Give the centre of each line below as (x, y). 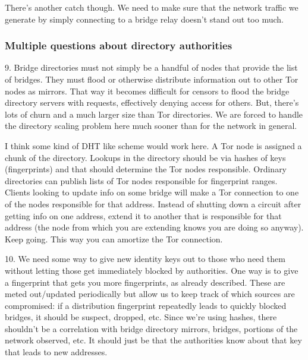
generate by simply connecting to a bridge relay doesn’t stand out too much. (144, 19)
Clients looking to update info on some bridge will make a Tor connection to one (152, 192)
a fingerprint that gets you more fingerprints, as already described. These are (145, 282)
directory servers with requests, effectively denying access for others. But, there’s (152, 102)
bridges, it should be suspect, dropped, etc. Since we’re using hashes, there (141, 317)
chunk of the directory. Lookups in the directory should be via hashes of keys (145, 157)
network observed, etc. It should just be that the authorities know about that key (153, 340)
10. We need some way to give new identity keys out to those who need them (145, 259)
